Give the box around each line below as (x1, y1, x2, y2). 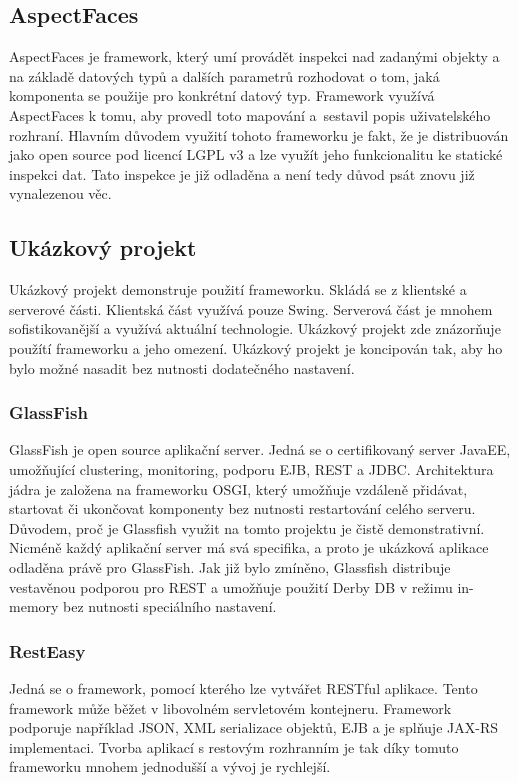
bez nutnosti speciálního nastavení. (63, 596, 277, 617)
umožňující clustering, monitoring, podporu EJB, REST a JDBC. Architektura (9, 458, 494, 479)
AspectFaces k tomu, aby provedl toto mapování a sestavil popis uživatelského (9, 104, 491, 125)
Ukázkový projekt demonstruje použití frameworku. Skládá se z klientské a (9, 279, 467, 300)
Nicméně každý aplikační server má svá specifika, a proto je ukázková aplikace (9, 537, 489, 558)
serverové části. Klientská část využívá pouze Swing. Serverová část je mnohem (9, 298, 493, 319)
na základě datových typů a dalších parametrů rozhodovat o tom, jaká (9, 65, 440, 86)
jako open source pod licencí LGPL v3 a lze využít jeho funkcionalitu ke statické (9, 144, 503, 165)
